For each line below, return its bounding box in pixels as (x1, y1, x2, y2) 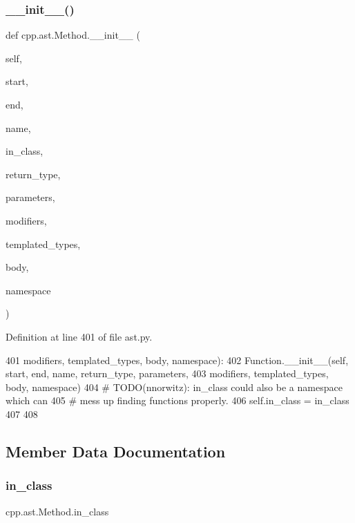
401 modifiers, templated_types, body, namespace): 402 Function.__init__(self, (6, 352, 349, 367)
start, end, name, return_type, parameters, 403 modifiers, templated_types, (6, 366, 329, 381)
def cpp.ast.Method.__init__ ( (6, 28, 140, 42)
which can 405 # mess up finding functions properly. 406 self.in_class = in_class (6, 393, 349, 408)
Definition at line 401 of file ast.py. (6, 329, 153, 343)
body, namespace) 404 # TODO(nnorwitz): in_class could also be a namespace (6, 379, 343, 394)
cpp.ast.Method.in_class (6, 504, 109, 518)
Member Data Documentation (6, 440, 226, 462)
